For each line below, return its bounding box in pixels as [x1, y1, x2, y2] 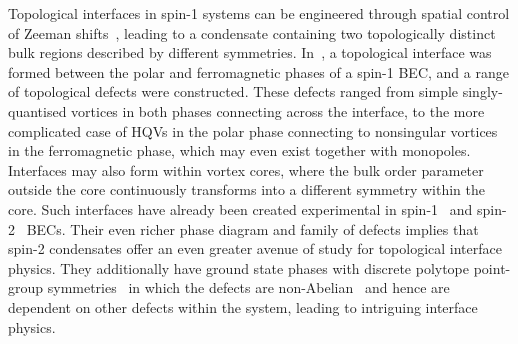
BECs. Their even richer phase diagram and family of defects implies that [26, 218, 479, 239]
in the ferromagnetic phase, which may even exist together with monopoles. [8, 140, 471, 161]
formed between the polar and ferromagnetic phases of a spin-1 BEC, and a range [8, 61, 509, 82]
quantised [8, 100, 67, 121]
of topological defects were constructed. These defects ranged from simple [8, 81, 459, 102]
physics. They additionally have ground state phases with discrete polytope [8, 257, 470, 278]
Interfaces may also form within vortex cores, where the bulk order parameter [8, 159, 484, 180]
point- [473, 257, 511, 278]
